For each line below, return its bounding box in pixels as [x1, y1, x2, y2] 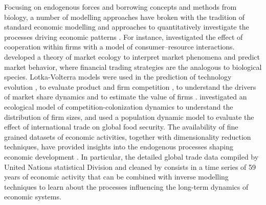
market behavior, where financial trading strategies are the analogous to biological [4, 61, 262, 72]
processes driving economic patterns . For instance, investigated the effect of [4, 31, 243, 42]
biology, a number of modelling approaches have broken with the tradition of [4, 11, 245, 22]
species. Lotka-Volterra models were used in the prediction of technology [4, 71, 232, 82]
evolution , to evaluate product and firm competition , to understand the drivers [4, 81, 256, 92]
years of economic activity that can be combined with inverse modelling [4, 171, 229, 182]
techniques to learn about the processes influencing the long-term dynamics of [4, 181, 249, 192]
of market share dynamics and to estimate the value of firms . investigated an [4, 91, 247, 102]
